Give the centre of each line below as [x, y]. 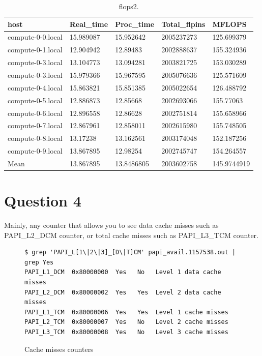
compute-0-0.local [35, 37]
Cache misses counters [59, 349]
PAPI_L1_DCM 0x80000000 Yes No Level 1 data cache [123, 272]
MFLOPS [229, 24]
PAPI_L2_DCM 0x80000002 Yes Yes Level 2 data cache [123, 292]
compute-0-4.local [35, 87]
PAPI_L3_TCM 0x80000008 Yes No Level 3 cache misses [126, 332]
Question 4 [43, 201]
